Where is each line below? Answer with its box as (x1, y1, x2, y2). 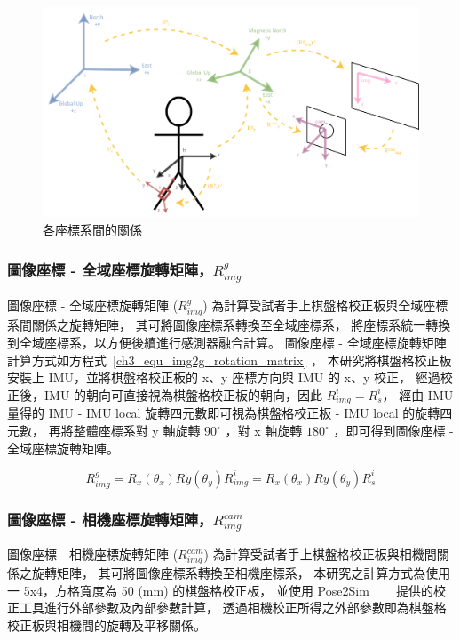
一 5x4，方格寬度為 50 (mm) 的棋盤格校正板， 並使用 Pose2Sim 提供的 (7, 580, 434, 599)
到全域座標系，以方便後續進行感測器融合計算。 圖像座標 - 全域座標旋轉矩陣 (7, 332, 447, 351)
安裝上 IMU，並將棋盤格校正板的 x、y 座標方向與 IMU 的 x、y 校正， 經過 (7, 368, 440, 387)
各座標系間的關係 (43, 220, 142, 239)
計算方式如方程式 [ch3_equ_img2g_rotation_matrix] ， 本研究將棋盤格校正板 (7, 350, 452, 369)
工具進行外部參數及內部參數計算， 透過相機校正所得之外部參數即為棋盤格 (19, 598, 447, 617)
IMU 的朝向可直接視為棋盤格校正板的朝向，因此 (44, 385, 323, 404)
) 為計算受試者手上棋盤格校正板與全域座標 (202, 295, 448, 314)
